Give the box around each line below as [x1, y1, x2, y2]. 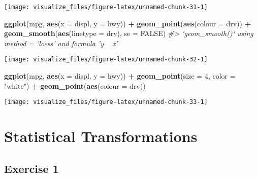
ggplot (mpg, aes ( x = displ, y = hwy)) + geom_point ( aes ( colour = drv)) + [4, 18, 251, 28]
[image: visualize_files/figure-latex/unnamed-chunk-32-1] [4, 56, 208, 63]
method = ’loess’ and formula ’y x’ [4, 38, 118, 48]
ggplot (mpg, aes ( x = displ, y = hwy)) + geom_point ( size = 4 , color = [4, 70, 236, 81]
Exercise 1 [4, 160, 59, 176]
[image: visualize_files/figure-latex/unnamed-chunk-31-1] [4, 4, 208, 11]
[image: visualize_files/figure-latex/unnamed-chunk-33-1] [4, 98, 208, 106]
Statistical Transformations [4, 126, 198, 147]
